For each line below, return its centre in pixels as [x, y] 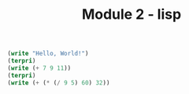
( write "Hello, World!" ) [48, 54]
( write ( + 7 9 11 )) [39, 68]
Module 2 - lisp [132, 14]
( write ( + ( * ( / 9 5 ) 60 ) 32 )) [59, 83]
